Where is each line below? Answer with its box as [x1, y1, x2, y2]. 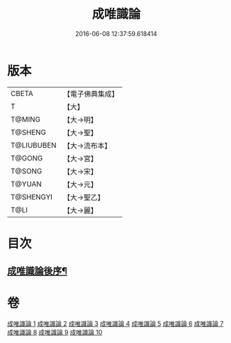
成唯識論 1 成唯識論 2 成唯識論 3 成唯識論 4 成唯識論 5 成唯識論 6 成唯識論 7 [7, 320, 224, 328]
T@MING [10, 115, 41, 124]
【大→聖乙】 [63, 193, 105, 202]
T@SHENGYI [10, 192, 53, 202]
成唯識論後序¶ [7, 265, 68, 277]
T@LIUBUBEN [10, 140, 57, 150]
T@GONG [10, 153, 43, 163]
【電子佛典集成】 [63, 89, 119, 99]
